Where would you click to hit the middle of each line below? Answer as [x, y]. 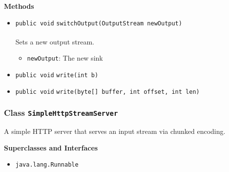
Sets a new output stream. [55, 41]
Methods [19, 6]
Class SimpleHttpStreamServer [61, 113]
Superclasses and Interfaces [51, 147]
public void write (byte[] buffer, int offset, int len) [107, 92]
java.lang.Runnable [47, 165]
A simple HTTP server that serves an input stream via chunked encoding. [115, 131]
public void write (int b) [57, 75]
